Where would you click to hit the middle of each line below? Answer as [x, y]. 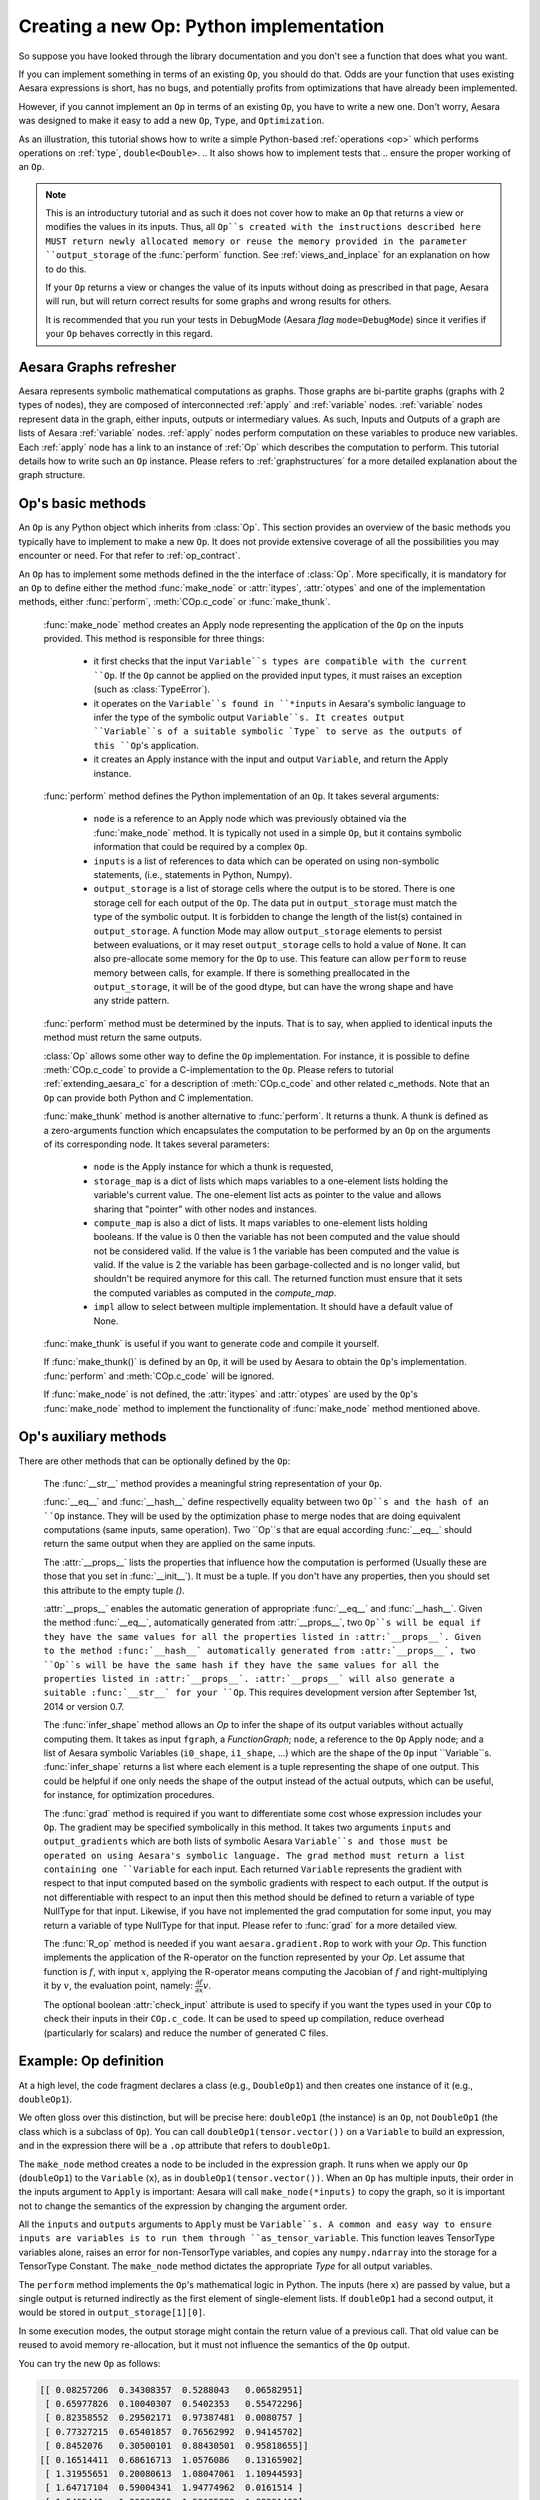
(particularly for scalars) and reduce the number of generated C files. [186, 2032]
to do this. [66, 269]
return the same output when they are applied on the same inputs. [179, 1544]
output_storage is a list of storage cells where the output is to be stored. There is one [274, 889]
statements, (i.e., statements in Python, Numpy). [193, 874]
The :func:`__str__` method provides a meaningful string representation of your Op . [213, 1483]
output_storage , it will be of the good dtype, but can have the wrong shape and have [273, 987]
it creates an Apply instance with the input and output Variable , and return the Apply [271, 759]
